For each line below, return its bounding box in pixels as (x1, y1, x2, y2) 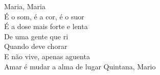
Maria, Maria (4, 1, 45, 11)
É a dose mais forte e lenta (4, 21, 88, 32)
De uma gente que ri (4, 31, 68, 41)
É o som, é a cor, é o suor (4, 11, 84, 21)
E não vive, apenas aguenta (4, 51, 90, 61)
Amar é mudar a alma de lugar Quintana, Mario (4, 61, 156, 71)
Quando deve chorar (4, 41, 67, 52)
